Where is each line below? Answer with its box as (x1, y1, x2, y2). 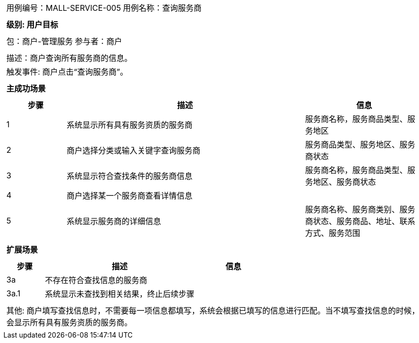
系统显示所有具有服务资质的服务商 (66, 120, 193, 130)
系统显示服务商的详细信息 (66, 216, 161, 226)
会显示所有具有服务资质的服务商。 (6, 317, 133, 327)
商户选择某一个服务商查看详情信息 (66, 191, 193, 200)
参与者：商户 (75, 36, 122, 46)
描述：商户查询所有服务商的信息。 (6, 53, 133, 63)
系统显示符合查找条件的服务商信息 (66, 171, 193, 181)
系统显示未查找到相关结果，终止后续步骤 (45, 289, 195, 299)
